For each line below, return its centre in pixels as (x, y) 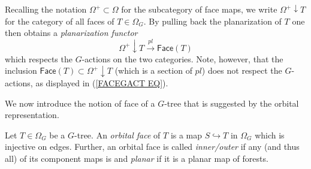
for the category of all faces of (60, 21)
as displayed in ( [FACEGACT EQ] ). (102, 82)
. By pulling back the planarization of (212, 21)
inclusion (21, 70)
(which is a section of (153, 70)
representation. (32, 115)
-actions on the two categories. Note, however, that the (182, 58)
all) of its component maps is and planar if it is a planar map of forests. (137, 158)
